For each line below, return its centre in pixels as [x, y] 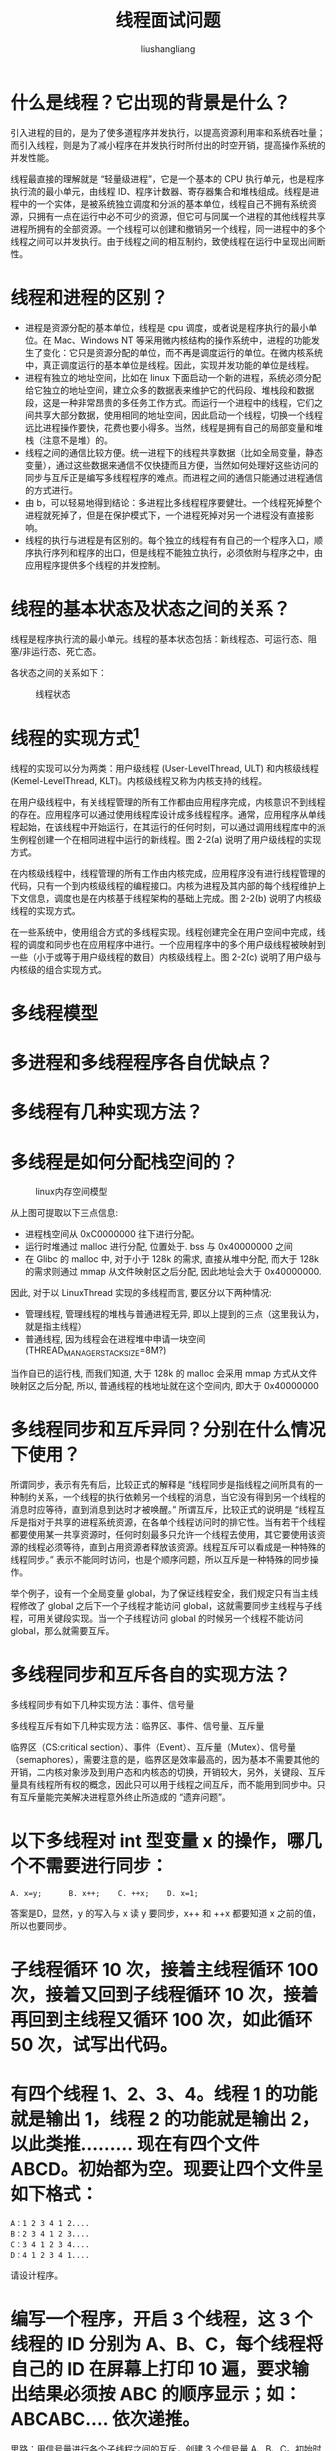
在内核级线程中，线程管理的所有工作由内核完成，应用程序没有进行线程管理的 [168, 873]
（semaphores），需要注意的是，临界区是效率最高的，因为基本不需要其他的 [165, 1759]
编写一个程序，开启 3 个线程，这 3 [151, 2319]
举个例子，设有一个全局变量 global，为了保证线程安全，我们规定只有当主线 [164, 1593]
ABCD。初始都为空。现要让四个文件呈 [167, 2169]
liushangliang [168, 48]
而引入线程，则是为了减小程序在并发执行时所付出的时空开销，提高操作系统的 [168, 145]
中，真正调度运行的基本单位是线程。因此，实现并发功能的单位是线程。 [169, 365]
